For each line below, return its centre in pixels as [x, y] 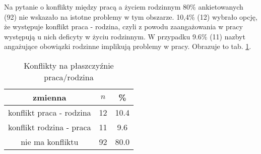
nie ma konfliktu [50, 141]
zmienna [50, 97]
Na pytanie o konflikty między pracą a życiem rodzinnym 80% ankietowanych [124, 7]
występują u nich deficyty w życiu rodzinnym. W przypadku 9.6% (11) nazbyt [125, 36]
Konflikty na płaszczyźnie [69, 65]
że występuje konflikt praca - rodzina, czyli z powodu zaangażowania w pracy [123, 27]
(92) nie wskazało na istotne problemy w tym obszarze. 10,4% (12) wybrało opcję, [131, 16]
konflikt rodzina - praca [50, 127]
